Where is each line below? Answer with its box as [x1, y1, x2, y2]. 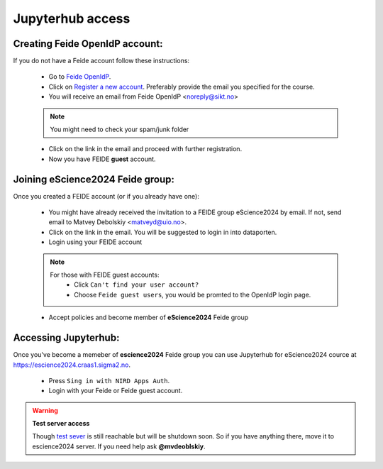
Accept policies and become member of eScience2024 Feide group [48, 313, 249, 322]
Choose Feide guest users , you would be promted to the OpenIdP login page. [74, 290, 311, 299]
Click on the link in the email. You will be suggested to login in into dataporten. [48, 228, 277, 236]
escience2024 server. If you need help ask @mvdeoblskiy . [32, 442, 206, 451]
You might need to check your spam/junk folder [50, 125, 189, 134]
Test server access [32, 419, 90, 428]
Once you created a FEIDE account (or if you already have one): [13, 192, 200, 200]
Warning [32, 406, 58, 414]
